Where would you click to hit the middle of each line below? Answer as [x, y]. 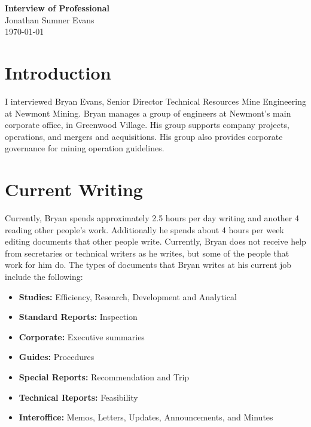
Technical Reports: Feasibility [78, 397]
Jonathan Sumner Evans [50, 19]
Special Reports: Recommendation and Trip [104, 376]
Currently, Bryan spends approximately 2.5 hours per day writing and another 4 [152, 218]
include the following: [44, 276]
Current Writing [74, 189]
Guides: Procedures [57, 357]
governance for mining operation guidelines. [85, 148]
